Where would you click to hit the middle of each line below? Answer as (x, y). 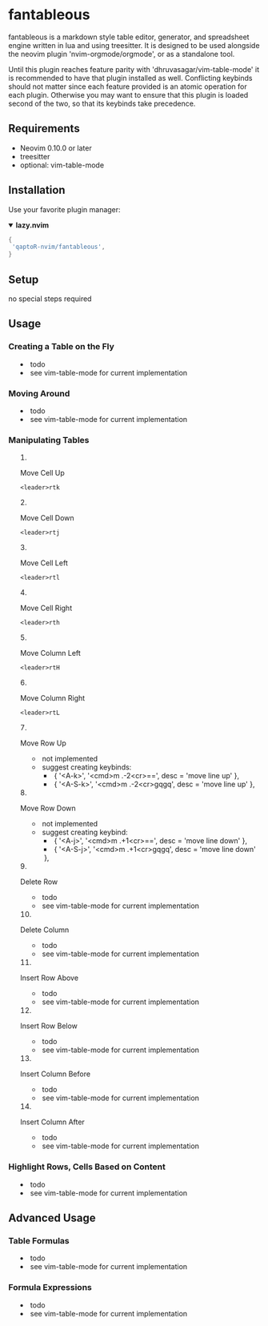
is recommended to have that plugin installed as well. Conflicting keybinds (130, 78)
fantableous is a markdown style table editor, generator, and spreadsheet (129, 37)
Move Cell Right (46, 608)
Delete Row (39, 882)
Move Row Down (48, 808)
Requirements (44, 129)
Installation (37, 190)
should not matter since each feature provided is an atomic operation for (128, 86)
